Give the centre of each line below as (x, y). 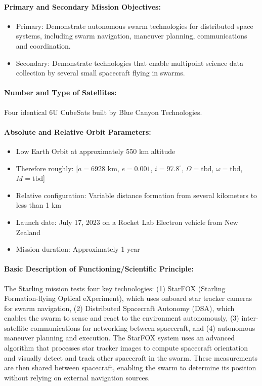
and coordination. (43, 45)
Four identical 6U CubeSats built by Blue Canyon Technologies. (103, 112)
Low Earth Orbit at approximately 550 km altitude (96, 151)
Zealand (28, 232)
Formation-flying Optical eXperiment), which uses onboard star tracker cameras (128, 298)
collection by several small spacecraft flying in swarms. (100, 73)
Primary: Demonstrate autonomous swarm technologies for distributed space (135, 26)
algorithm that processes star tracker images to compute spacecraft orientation (126, 348)
